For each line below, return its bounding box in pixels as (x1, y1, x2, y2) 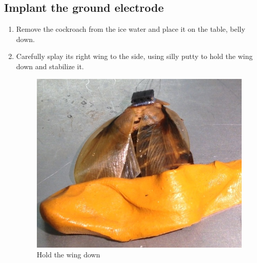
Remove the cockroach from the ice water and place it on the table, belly (16, 24, 245, 34)
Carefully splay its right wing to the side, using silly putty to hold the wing (16, 51, 253, 62)
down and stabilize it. (16, 60, 84, 71)
